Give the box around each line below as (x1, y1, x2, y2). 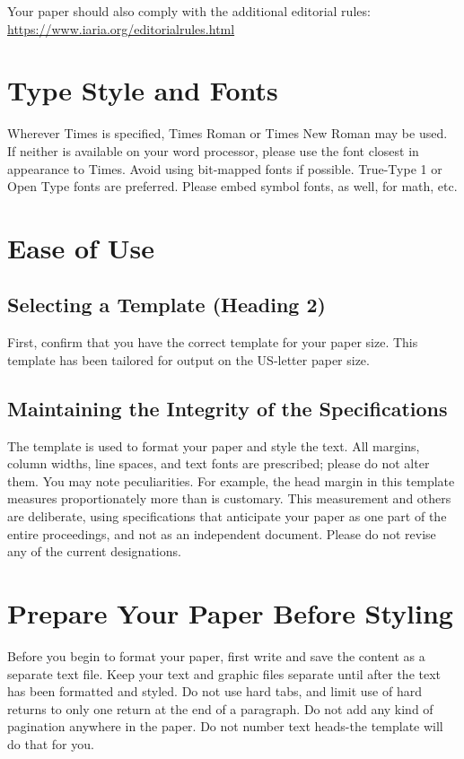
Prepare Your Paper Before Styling (7, 595, 453, 631)
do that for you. (7, 734, 94, 753)
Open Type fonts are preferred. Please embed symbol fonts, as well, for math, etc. (7, 177, 458, 196)
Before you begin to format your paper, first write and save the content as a (7, 646, 425, 665)
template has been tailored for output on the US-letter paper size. (7, 350, 370, 369)
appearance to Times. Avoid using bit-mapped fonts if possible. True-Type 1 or (7, 159, 442, 178)
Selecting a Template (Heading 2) (7, 291, 326, 318)
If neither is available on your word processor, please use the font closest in (7, 141, 419, 160)
